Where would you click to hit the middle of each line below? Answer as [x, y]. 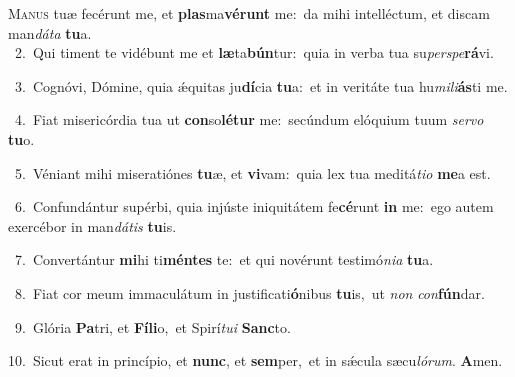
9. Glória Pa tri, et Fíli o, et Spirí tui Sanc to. [152, 326]
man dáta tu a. [50, 32]
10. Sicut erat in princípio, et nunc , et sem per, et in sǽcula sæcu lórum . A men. [255, 360]
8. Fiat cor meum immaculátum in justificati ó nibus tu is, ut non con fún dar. [249, 292]
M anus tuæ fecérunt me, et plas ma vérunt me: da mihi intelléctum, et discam [249, 13]
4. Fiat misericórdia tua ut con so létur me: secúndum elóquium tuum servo [249, 119]
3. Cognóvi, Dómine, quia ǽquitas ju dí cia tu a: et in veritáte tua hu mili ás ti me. [261, 85]
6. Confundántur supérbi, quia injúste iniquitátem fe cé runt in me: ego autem [254, 206]
